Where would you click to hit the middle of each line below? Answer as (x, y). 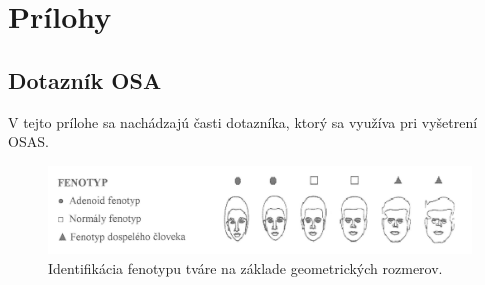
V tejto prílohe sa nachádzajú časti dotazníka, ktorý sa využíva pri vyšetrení (243, 121)
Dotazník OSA (85, 79)
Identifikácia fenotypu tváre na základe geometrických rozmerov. (245, 267)
